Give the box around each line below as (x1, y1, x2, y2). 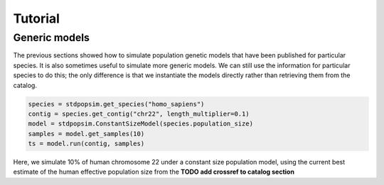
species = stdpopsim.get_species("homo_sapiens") (28, 100, 205, 108)
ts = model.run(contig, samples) (28, 140, 145, 148)
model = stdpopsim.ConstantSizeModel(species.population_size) (28, 120, 254, 128)
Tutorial (13, 11, 60, 26)
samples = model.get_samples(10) (28, 130, 145, 138)
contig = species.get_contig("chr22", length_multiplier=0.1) (28, 110, 250, 118)
